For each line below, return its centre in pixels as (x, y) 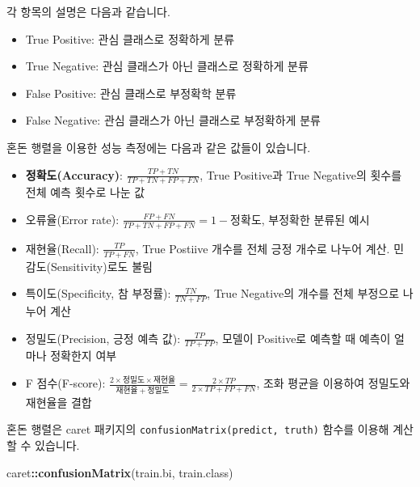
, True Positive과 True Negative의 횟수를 (301, 174)
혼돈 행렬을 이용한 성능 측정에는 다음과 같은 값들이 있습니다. (159, 147)
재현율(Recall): (62, 248)
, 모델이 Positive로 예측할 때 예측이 (303, 338)
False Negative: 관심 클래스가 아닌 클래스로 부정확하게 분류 (173, 120)
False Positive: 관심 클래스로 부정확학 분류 (131, 93)
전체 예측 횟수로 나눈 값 (85, 192)
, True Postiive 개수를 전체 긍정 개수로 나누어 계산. (262, 248)
